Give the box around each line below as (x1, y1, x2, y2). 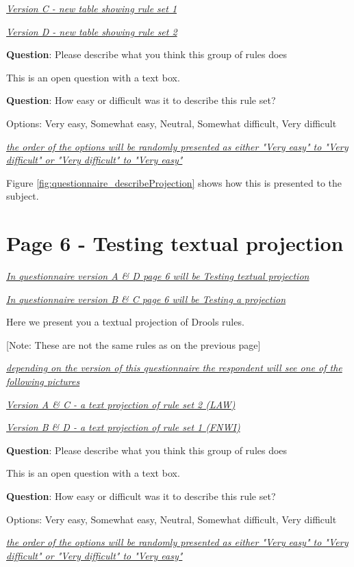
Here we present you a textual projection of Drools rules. (6, 315, 244, 329)
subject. (6, 189, 39, 203)
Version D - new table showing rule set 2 (6, 24, 177, 38)
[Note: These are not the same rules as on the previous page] (6, 337, 261, 352)
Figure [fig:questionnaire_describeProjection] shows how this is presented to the (6, 175, 342, 189)
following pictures (6, 374, 80, 388)
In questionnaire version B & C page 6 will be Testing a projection (6, 291, 286, 306)
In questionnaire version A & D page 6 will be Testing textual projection (6, 269, 309, 283)
